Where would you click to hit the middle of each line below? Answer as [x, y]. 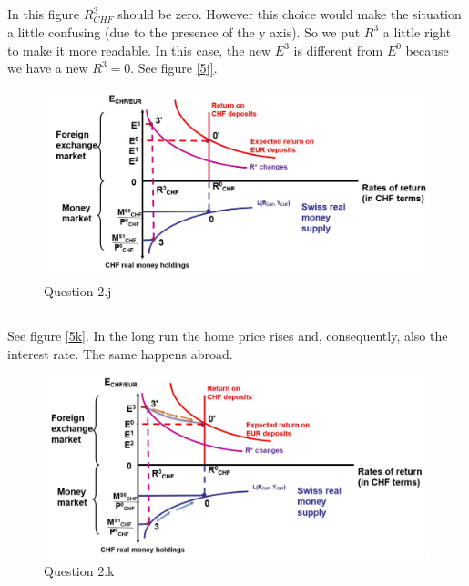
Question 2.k [79, 571]
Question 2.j [78, 290]
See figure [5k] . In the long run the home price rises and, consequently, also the [228, 335]
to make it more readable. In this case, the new [139, 50]
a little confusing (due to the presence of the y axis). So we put [184, 31]
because [427, 50]
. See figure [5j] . [174, 68]
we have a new [48, 68]
